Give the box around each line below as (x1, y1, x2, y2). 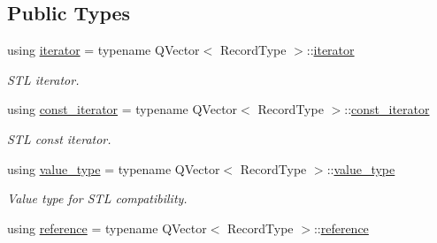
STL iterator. (7, 70, 80, 88)
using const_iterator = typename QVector (7, 100, 238, 118)
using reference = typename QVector (7, 218, 207, 237)
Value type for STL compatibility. (7, 189, 188, 208)
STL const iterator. (7, 129, 111, 148)
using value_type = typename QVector (7, 159, 220, 178)
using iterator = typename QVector (7, 41, 200, 59)
